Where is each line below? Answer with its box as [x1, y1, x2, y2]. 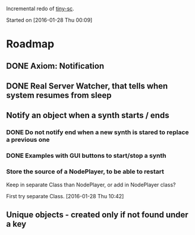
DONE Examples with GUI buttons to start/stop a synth [6, 151, 166, 160]
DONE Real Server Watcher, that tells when [6, 81, 168, 91]
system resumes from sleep [6, 90, 112, 100]
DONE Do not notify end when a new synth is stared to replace [6, 128, 189, 136]
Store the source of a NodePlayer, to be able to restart [6, 167, 165, 176]
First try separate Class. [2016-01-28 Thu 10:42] [6, 192, 124, 199]
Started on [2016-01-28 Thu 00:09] [6, 17, 93, 23]
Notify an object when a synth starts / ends [6, 110, 169, 120]
